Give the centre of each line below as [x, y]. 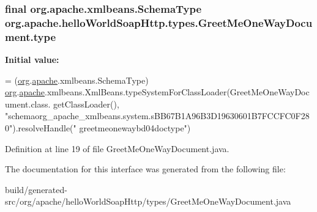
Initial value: [32, 60]
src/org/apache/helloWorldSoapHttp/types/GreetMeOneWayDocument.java [148, 201]
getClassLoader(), [86, 104]
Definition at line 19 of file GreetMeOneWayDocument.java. [117, 148]
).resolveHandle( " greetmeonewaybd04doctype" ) [102, 128]
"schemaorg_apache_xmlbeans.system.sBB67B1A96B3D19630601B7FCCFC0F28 [157, 116]
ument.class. [28, 104]
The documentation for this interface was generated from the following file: [145, 169]
